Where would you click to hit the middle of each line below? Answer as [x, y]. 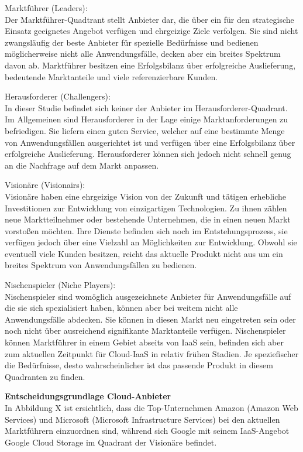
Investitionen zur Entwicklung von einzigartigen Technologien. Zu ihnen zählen [146, 208]
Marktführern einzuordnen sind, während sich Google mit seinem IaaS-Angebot [147, 431]
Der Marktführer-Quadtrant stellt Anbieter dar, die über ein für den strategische [149, 19]
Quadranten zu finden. [45, 376]
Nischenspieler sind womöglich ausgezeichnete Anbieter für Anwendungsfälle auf [148, 296]
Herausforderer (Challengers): [58, 96]
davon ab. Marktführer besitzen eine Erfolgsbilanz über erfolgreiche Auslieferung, [150, 65]
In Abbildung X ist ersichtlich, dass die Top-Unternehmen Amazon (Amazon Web [151, 408]
